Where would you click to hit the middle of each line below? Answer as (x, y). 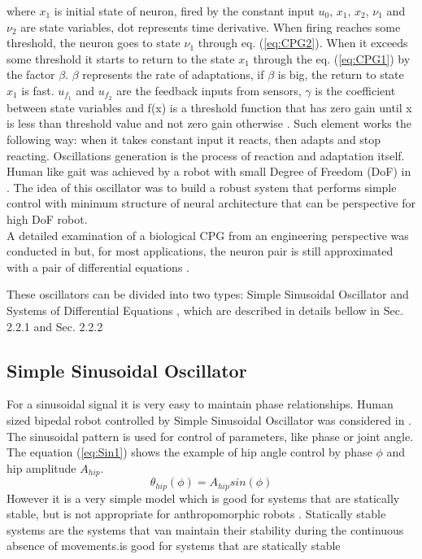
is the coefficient (355, 90)
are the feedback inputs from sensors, (209, 90)
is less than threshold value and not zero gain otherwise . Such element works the (209, 123)
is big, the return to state (341, 74)
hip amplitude (41, 467)
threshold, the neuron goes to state (94, 43)
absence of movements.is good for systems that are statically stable (174, 546)
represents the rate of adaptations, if (173, 74)
